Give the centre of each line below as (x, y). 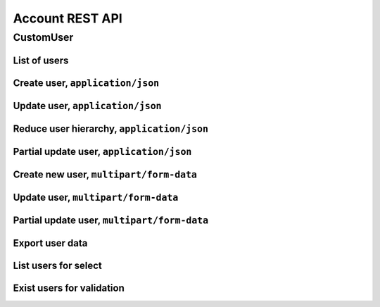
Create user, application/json (86, 83)
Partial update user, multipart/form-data (111, 220)
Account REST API (68, 18)
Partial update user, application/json (102, 151)
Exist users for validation (69, 288)
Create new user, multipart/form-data (105, 174)
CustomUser (43, 37)
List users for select (57, 265)
